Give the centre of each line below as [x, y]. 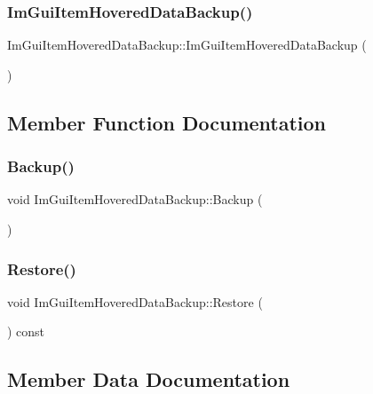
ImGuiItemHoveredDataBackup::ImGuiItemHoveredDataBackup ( [187, 45]
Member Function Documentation [167, 122]
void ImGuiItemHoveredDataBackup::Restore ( [135, 301]
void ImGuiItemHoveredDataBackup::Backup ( [135, 199]
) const [26, 331]
